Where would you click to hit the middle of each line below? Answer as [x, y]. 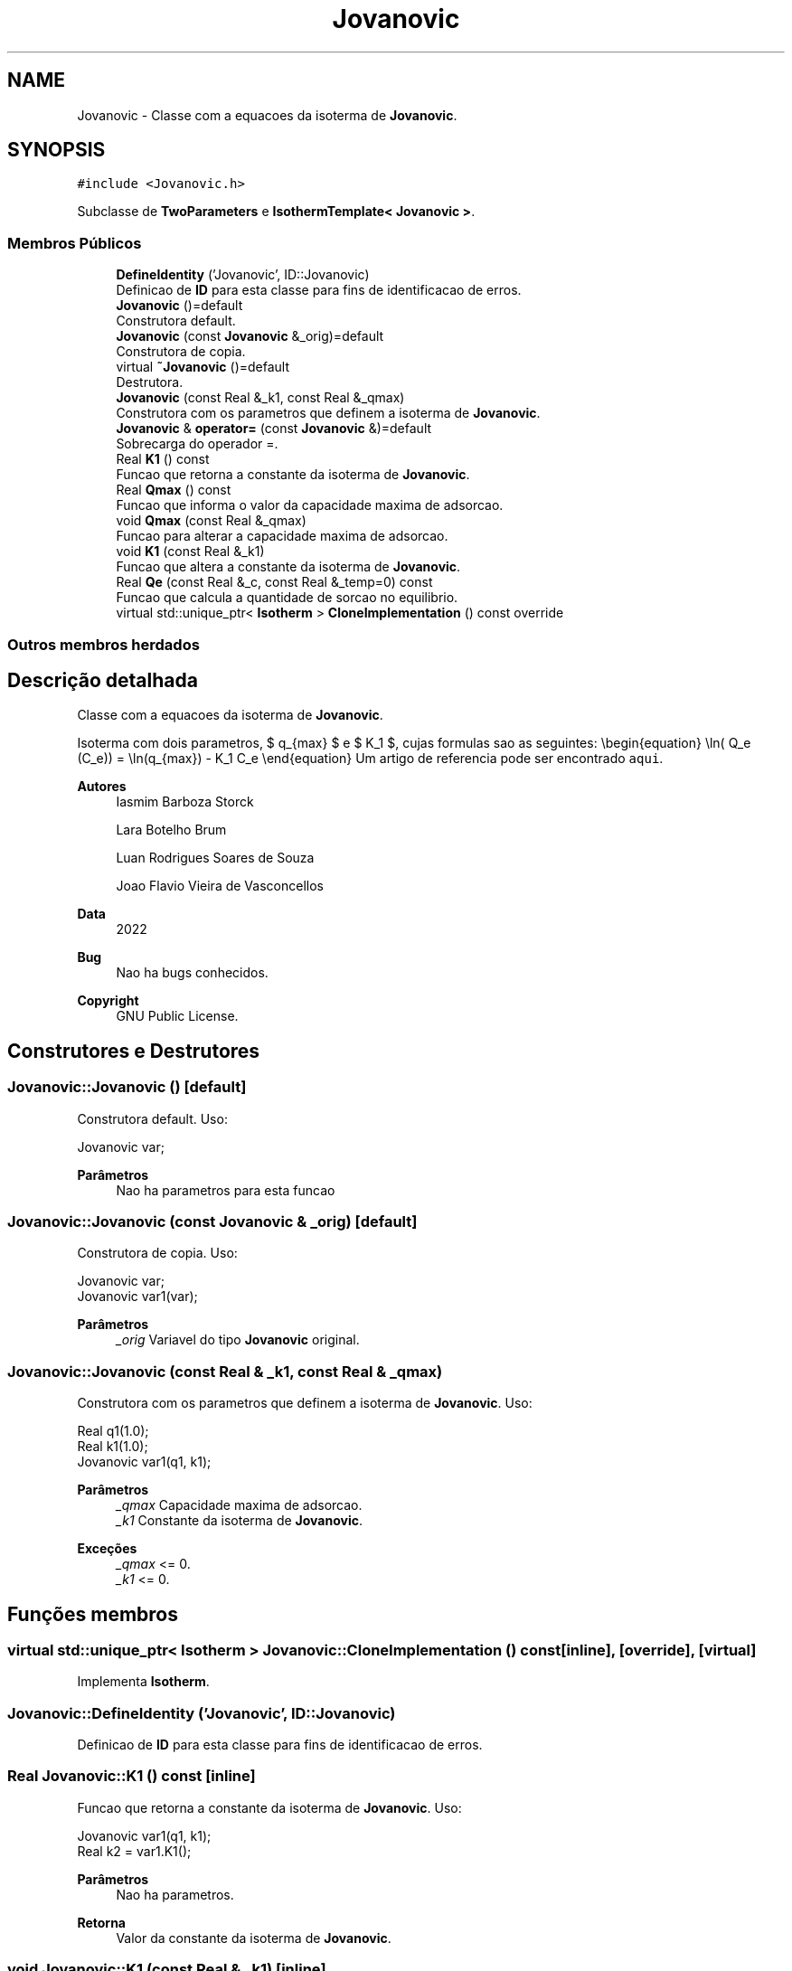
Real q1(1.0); [113, 1431]
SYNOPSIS [57, 150]
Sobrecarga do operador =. [197, 444]
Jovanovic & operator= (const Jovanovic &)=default [274, 429]
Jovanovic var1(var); [137, 1297]
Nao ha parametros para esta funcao [226, 1190]
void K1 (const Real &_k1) [190, 552]
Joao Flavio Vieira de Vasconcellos [220, 886]
